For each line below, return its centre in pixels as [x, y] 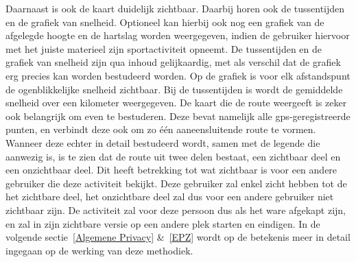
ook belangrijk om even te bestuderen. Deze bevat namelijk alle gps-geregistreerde [178, 116]
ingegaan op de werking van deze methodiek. [99, 250]
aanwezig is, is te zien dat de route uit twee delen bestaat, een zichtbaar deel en [173, 156]
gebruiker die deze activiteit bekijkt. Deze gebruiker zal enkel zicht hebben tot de [176, 183]
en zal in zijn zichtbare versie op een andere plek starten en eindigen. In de [163, 223]
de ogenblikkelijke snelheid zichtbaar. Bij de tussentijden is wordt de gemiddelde [174, 89]
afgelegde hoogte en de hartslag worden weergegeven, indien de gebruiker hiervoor [178, 35]
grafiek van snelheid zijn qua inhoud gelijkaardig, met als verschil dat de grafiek [173, 62]
